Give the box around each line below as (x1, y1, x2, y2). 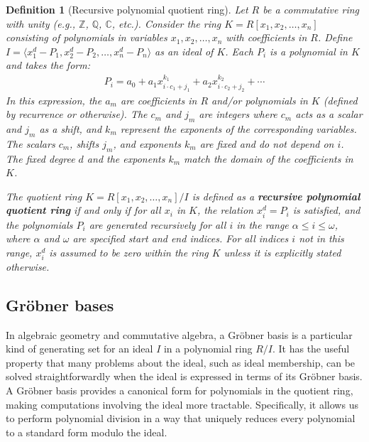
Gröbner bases (6, 293, 114, 316)
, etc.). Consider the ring (111, 16, 221, 31)
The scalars (6, 136, 55, 151)
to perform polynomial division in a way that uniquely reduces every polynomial (6, 411, 356, 426)
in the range (236, 217, 289, 232)
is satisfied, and (292, 203, 360, 217)
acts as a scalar (295, 107, 363, 122)
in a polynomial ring (163, 341, 253, 356)
